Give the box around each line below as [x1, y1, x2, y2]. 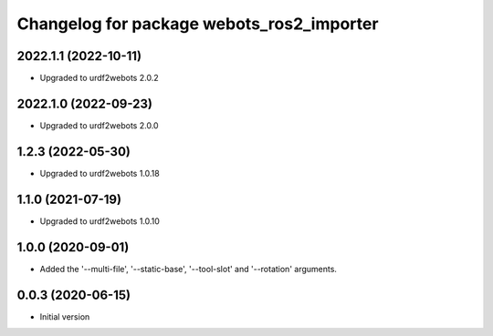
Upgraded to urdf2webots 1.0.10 [39, 215, 160, 227]
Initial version [39, 311, 90, 322]
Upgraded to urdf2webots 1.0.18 [39, 168, 160, 178]
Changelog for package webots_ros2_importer [16, 14, 379, 34]
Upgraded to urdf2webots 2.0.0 [39, 119, 159, 131]
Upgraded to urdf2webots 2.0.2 [39, 73, 159, 84]
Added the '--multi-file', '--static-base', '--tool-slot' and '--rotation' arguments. [39, 263, 338, 274]
